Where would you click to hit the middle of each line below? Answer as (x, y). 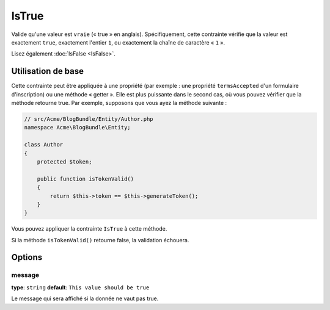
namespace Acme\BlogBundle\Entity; (77, 128)
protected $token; (64, 161)
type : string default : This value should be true (80, 287)
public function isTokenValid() (86, 179)
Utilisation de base (48, 71)
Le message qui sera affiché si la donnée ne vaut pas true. (85, 298)
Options (27, 257)
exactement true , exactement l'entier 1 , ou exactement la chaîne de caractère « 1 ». (118, 42)
